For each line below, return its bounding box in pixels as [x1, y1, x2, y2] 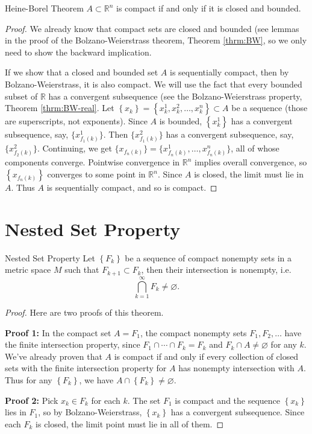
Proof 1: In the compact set [5, 326, 111, 339]
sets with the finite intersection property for [5, 362, 167, 374]
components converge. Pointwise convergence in [5, 156, 180, 168]
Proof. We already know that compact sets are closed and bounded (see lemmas [5, 22, 299, 34]
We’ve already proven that [5, 349, 102, 362]
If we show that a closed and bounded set [5, 66, 158, 78]
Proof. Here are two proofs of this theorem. [5, 305, 164, 318]
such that [64, 263, 99, 276]
